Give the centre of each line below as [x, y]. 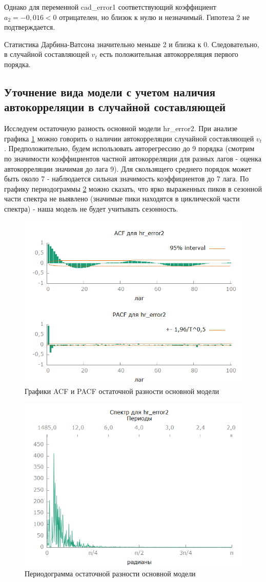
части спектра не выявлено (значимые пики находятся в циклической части [122, 199]
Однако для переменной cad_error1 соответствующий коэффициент [110, 7]
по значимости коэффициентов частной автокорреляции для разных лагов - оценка [133, 158]
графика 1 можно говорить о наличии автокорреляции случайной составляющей [129, 138]
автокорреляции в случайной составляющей [115, 107]
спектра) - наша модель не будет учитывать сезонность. [91, 208]
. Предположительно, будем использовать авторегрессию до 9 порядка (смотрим [129, 148]
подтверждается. [30, 27]
